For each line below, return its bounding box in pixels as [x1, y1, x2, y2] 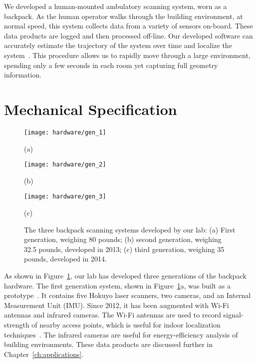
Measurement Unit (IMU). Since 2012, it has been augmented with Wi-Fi [4, 299, 229, 310]
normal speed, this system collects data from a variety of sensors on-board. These [4, 20, 253, 31]
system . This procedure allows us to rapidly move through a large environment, [4, 49, 251, 60]
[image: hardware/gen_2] [24, 161, 106, 168]
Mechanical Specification [4, 98, 177, 119]
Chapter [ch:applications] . [4, 348, 84, 359]
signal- [223, 309, 244, 320]
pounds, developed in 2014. [24, 253, 107, 264]
